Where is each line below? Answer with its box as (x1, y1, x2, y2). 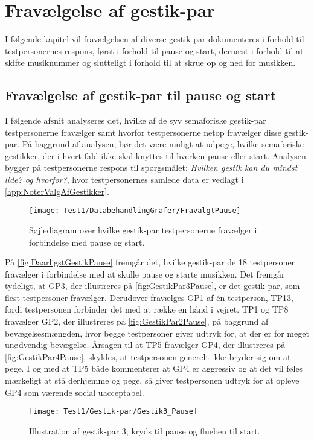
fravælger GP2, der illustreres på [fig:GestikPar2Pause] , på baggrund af (5, 315, 269, 328)
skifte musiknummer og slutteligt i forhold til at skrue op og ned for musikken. (5, 56, 296, 69)
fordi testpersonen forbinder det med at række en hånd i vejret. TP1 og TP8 (5, 303, 289, 316)
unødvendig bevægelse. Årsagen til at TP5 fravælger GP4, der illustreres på (5, 338, 286, 351)
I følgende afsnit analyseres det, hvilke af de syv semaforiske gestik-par (5, 114, 266, 127)
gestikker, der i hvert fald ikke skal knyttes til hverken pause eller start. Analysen (5, 149, 306, 162)
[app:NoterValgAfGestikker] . (5, 185, 109, 197)
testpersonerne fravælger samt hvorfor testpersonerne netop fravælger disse (5, 125, 281, 138)
